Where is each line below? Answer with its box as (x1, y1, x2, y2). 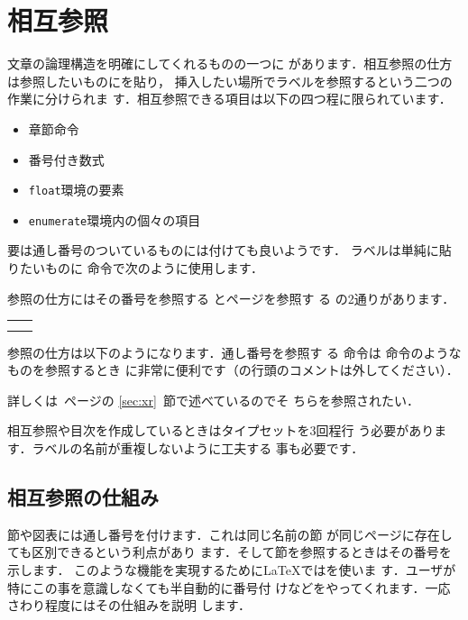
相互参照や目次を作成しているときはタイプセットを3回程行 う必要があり (7, 421, 435, 440)
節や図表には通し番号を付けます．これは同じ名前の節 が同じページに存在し (7, 524, 453, 543)
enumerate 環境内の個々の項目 (28, 210, 201, 229)
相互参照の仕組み (7, 483, 159, 511)
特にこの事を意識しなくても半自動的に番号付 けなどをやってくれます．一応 (7, 578, 451, 597)
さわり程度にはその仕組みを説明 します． (7, 596, 252, 615)
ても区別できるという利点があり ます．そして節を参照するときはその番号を (7, 542, 452, 561)
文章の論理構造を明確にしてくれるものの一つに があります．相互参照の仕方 (7, 54, 453, 73)
